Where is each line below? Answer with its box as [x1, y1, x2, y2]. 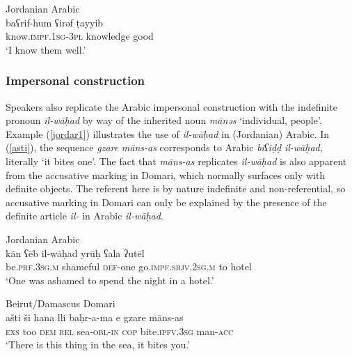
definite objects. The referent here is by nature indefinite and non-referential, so [6, 181, 346, 196]
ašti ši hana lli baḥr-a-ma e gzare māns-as [6, 309, 184, 324]
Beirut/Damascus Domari [6, 296, 115, 311]
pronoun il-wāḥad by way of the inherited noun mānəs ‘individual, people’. [6, 113, 322, 127]
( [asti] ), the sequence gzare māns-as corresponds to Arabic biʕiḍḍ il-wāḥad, [6, 140, 323, 155]
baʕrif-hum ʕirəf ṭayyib [6, 15, 104, 29]
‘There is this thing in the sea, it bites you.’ [6, 337, 191, 352]
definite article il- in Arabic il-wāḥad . [6, 208, 163, 223]
